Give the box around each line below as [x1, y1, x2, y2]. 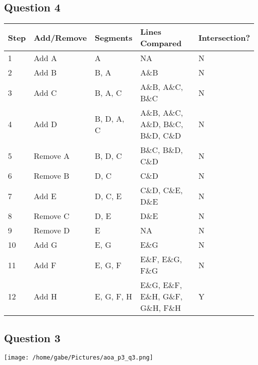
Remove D [34, 224, 70, 236]
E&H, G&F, [140, 291, 183, 302]
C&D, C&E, [140, 184, 183, 196]
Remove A [34, 149, 70, 161]
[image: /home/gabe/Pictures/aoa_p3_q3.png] [4, 354, 153, 362]
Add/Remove [34, 31, 87, 43]
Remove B [34, 170, 69, 182]
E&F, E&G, [140, 253, 182, 265]
